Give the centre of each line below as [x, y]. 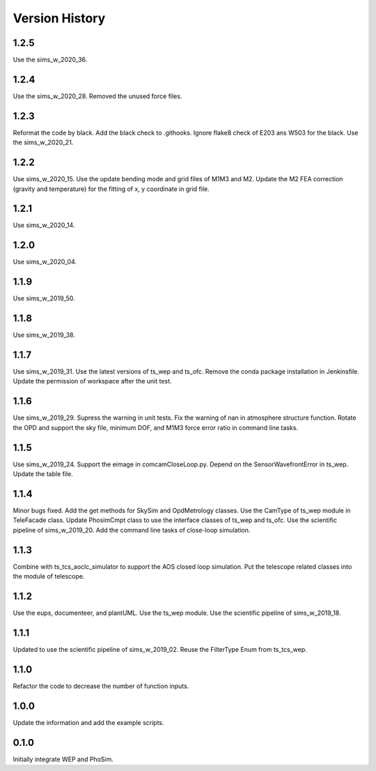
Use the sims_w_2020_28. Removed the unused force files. [97, 96]
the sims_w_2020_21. [43, 142]
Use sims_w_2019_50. [44, 298]
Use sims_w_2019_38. [44, 335]
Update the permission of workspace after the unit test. [92, 381]
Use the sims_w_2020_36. [50, 60]
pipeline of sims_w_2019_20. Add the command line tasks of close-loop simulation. [132, 530]
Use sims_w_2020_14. [44, 225]
